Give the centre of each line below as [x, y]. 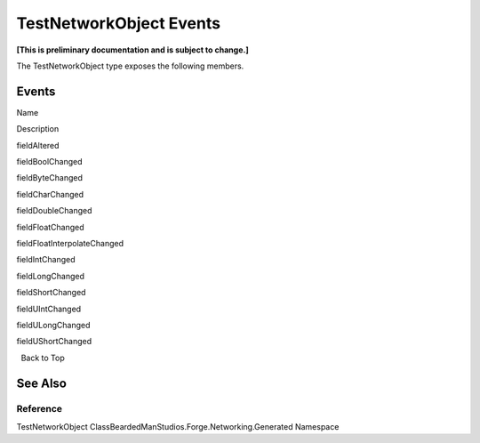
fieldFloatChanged [50, 227]
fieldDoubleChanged [54, 211]
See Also [41, 383]
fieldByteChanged [50, 178]
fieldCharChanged [50, 194]
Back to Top [43, 358]
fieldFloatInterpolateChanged [70, 243]
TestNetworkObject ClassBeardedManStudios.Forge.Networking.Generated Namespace [178, 426]
